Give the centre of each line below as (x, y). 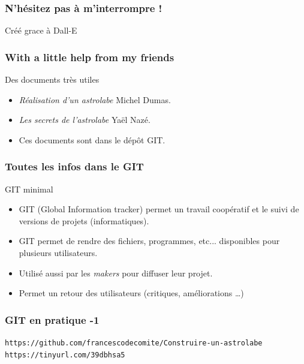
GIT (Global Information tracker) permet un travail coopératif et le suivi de (159, 209)
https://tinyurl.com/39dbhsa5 (65, 355)
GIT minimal (29, 189)
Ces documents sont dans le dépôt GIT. (92, 139)
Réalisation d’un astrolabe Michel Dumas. (95, 99)
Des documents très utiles (52, 79)
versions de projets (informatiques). (84, 220)
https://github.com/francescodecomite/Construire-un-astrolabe (134, 343)
